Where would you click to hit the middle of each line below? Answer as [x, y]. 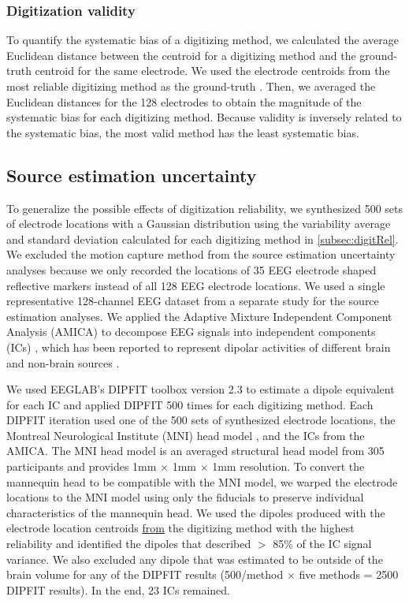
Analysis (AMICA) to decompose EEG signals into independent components [191, 332]
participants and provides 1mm [82, 466]
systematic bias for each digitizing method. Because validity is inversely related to [204, 117]
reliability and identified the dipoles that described [129, 544]
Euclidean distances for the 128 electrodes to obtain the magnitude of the [184, 101]
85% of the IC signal [322, 544]
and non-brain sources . [63, 362]
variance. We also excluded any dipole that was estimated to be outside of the [195, 559]
